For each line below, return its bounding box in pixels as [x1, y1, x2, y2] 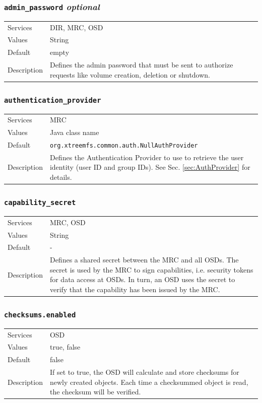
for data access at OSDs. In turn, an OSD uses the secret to [49, 274, 235, 285]
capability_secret [4, 198, 76, 207]
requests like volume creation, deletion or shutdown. [49, 69, 211, 80]
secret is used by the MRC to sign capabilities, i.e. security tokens [49, 264, 253, 275]
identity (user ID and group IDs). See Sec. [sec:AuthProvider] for [49, 162, 250, 172]
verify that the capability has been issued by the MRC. [49, 284, 220, 294]
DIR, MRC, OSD [49, 22, 103, 32]
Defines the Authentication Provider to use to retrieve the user [49, 152, 244, 162]
